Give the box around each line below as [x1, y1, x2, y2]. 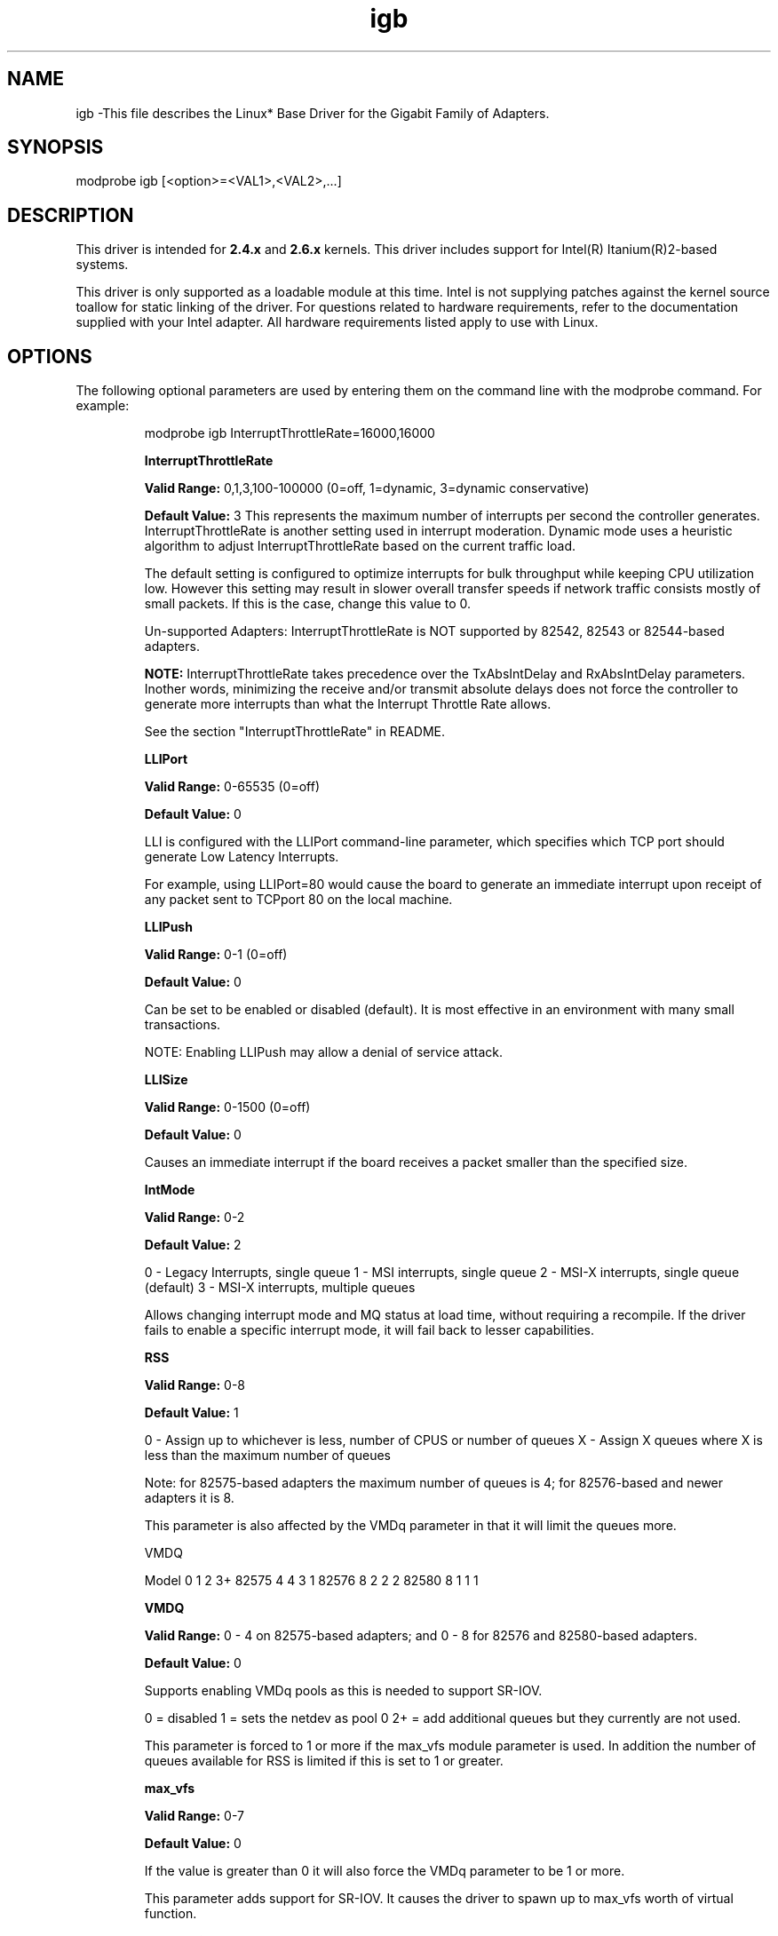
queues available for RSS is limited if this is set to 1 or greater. [144, 1753, 504, 1769]
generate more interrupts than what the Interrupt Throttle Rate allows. [144, 696, 552, 712]
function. [144, 1906, 197, 1922]
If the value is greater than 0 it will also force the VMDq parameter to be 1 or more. [144, 1863, 625, 1879]
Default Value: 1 [144, 1405, 239, 1421]
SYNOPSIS [7, 136, 104, 159]
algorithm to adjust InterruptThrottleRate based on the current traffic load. [144, 538, 576, 554]
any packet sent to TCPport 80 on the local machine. [144, 892, 453, 908]
